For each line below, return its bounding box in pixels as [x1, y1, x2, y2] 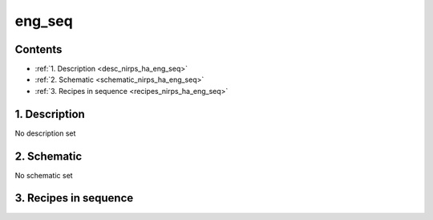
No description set [14, 128, 76, 138]
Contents [14, 43, 63, 56]
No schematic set [14, 170, 73, 180]
